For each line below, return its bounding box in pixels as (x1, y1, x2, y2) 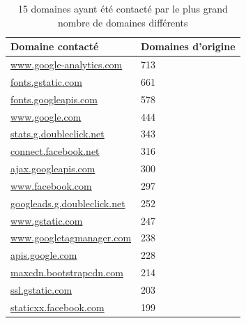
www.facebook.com (10, 178, 92, 193)
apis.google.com (10, 248, 77, 262)
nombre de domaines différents (58, 15, 188, 29)
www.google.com (10, 109, 82, 123)
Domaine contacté (10, 39, 99, 54)
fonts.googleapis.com (10, 91, 98, 106)
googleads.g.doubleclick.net (10, 195, 125, 210)
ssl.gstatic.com (10, 283, 72, 296)
